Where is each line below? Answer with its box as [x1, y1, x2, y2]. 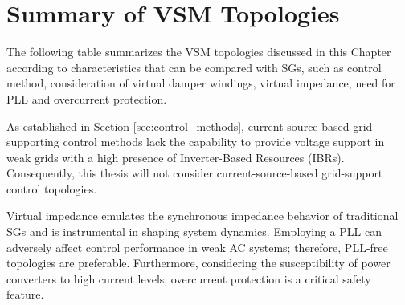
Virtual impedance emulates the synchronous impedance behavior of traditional [6, 207, 399, 224]
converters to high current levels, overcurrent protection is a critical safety [6, 270, 371, 287]
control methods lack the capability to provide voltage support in [63, 133, 385, 150]
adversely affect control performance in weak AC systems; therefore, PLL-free [6, 238, 388, 255]
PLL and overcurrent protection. [6, 90, 167, 107]
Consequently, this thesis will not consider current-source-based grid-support [6, 165, 383, 181]
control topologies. [6, 180, 97, 197]
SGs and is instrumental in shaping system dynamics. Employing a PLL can [6, 223, 382, 240]
